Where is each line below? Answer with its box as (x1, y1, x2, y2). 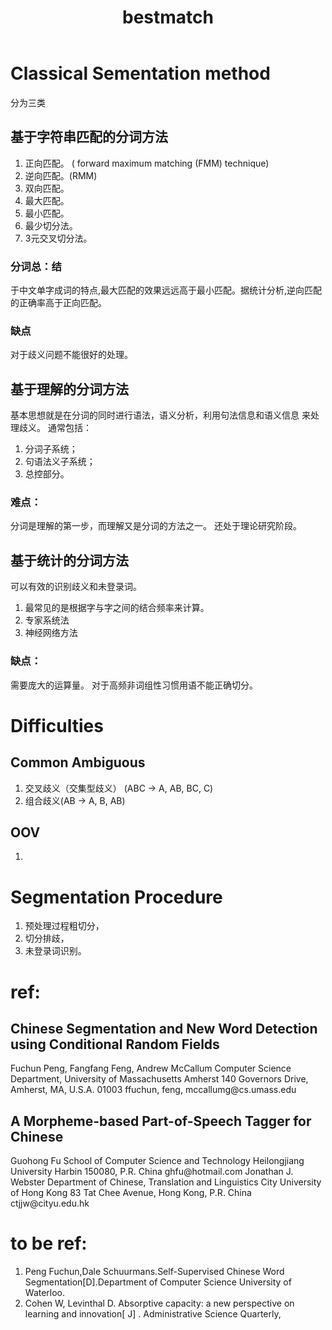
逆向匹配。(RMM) (24, 169, 98, 181)
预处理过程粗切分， (24, 920, 105, 932)
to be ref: (10, 1232, 88, 1255)
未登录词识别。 (24, 945, 87, 957)
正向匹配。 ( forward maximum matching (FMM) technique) (24, 157, 270, 169)
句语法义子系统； (24, 456, 96, 468)
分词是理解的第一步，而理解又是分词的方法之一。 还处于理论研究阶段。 (10, 520, 302, 532)
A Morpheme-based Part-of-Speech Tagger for (10, 1112, 312, 1130)
